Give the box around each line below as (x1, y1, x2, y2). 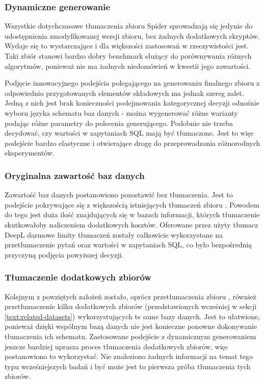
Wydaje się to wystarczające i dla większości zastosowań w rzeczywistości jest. (5, 40, 249, 51)
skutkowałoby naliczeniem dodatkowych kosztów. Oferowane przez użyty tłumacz (5, 219, 258, 229)
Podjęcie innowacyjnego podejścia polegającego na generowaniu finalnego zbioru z (5, 78, 260, 88)
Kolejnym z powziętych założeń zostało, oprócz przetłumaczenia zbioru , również (5, 291, 256, 301)
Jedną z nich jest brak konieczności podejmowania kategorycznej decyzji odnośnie (5, 97, 259, 108)
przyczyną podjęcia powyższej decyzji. (5, 249, 124, 260)
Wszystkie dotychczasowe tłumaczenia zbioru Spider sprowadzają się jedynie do (5, 20, 253, 31)
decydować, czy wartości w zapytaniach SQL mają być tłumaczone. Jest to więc (5, 127, 254, 138)
